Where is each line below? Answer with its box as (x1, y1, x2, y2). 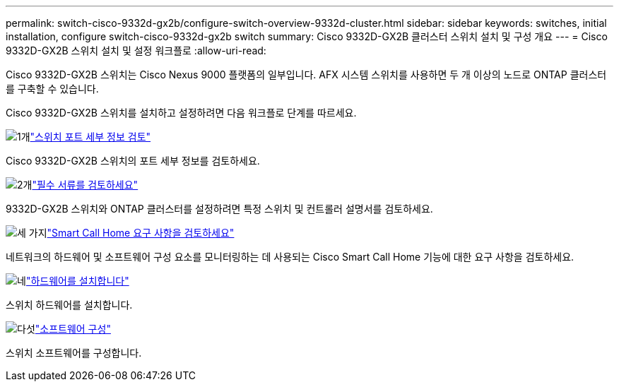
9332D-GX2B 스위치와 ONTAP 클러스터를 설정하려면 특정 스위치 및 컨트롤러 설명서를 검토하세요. (6, 203, 433, 215)
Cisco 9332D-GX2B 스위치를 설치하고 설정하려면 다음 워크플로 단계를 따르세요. (6, 107, 357, 119)
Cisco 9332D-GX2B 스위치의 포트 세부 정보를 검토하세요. (6, 155, 260, 167)
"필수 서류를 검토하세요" (32, 179, 138, 191)
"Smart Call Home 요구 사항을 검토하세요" (47, 227, 235, 239)
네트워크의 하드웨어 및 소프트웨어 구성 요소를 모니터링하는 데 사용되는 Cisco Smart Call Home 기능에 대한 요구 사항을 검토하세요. (6, 251, 574, 263)
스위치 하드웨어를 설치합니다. (6, 299, 133, 311)
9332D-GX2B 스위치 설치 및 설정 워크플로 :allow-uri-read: (6, 44, 266, 56)
